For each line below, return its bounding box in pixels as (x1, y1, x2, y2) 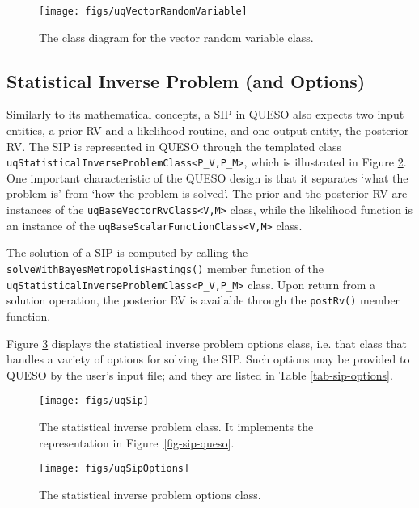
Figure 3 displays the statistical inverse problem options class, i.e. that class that (6, 334, 407, 351)
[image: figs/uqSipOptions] (39, 463, 190, 475)
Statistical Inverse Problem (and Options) (6, 68, 366, 93)
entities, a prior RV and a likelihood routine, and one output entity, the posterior (6, 122, 409, 139)
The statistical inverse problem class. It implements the (39, 418, 314, 435)
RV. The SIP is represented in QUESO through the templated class (6, 137, 342, 154)
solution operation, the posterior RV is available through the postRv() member (6, 292, 400, 309)
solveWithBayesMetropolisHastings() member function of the (6, 259, 324, 276)
